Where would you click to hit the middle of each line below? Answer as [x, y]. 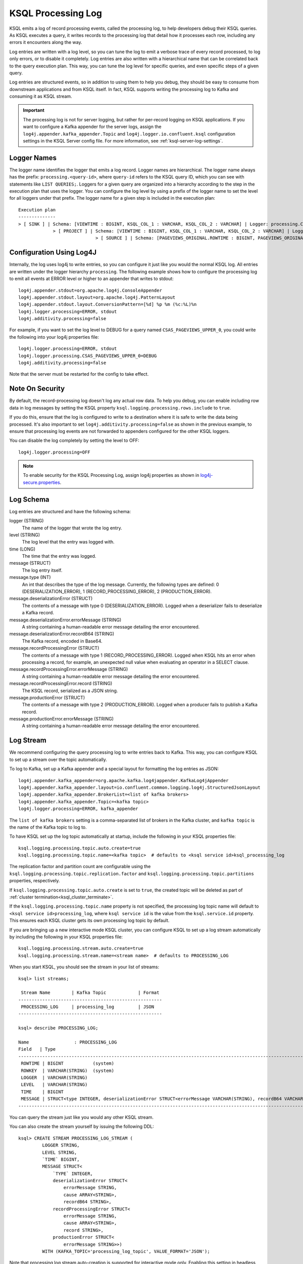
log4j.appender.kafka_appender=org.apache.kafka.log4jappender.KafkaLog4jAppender [123, 780]
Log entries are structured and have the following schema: [70, 511]
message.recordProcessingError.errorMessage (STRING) [69, 669]
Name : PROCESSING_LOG [68, 1042]
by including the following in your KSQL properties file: [66, 937]
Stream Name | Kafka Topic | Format [90, 993]
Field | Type [37, 1049]
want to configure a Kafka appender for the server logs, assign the [92, 127]
